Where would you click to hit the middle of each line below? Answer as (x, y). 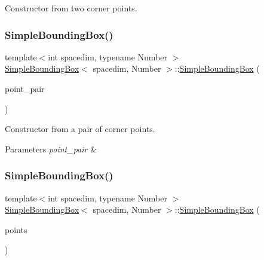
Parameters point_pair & (51, 149)
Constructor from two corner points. (71, 8)
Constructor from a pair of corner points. (80, 129)
